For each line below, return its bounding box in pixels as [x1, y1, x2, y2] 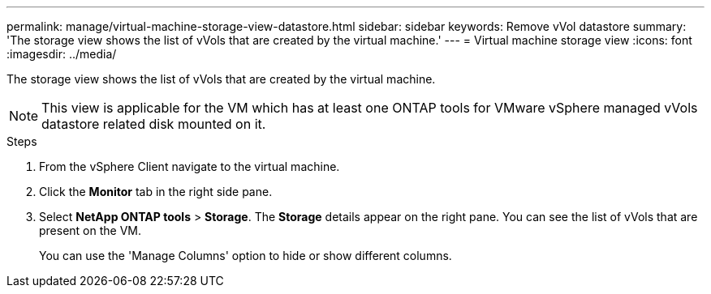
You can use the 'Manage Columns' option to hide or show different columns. [39, 249, 452, 262]
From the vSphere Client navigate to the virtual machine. [39, 160, 340, 173]
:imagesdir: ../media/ [6, 47, 117, 61]
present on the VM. [39, 224, 142, 237]
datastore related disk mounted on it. [41, 116, 266, 132]
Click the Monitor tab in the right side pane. [39, 185, 273, 198]
